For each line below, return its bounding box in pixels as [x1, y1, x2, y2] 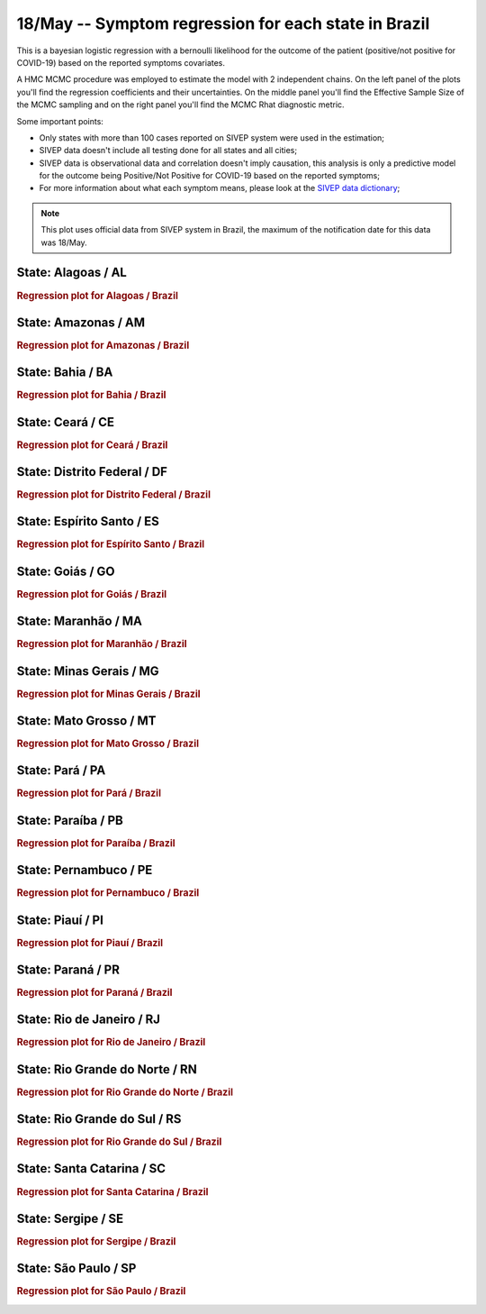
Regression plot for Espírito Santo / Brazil [16, 538, 205, 551]
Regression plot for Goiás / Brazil [16, 588, 167, 600]
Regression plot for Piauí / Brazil [16, 936, 164, 949]
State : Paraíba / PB [16, 812, 123, 828]
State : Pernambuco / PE [16, 862, 153, 878]
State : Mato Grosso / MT [16, 713, 157, 728]
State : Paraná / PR [16, 962, 121, 977]
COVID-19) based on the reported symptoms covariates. [16, 57, 225, 68]
